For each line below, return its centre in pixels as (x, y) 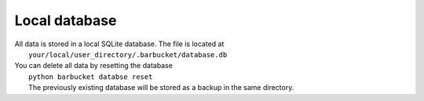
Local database (66, 20)
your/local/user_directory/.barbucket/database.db (128, 54)
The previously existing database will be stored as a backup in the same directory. (161, 88)
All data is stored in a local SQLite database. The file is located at (119, 44)
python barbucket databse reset (91, 77)
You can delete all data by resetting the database (93, 66)
